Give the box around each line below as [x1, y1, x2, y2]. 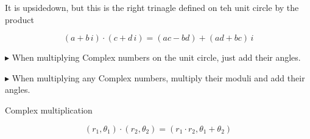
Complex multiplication [5, 103, 93, 116]
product [5, 13, 34, 25]
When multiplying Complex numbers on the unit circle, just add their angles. [12, 51, 301, 64]
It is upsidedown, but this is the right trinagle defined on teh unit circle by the [5, 1, 299, 13]
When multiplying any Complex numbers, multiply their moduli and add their [12, 71, 305, 84]
